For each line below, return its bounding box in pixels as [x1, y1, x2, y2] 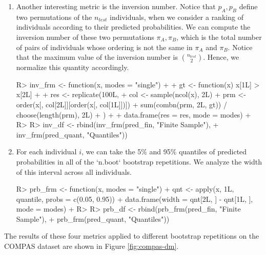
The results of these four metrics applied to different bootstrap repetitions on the [4, 230, 259, 241]
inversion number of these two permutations [16, 31, 154, 42]
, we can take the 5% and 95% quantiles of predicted [81, 146, 247, 157]
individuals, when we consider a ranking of [110, 11, 243, 22]
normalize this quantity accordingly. [16, 62, 129, 73]
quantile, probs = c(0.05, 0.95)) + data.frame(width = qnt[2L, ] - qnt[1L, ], [16, 193, 253, 204]
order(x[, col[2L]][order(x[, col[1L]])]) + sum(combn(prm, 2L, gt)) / [16, 99, 227, 109]
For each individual [16, 146, 77, 157]
